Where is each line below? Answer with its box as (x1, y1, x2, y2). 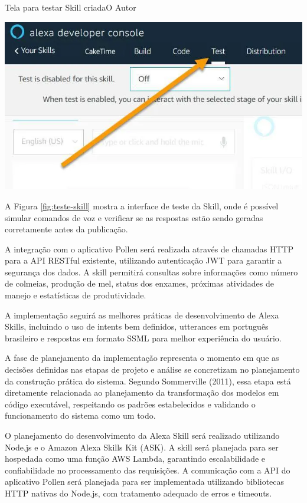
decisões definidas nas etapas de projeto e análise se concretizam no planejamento (5, 363, 300, 376)
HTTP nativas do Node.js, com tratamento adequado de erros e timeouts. (5, 486, 272, 499)
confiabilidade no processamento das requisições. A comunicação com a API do (5, 463, 290, 476)
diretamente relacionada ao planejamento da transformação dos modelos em (5, 386, 279, 399)
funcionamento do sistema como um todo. (5, 409, 156, 422)
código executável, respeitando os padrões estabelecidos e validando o (5, 397, 256, 410)
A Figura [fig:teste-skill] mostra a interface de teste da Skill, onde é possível (5, 199, 279, 212)
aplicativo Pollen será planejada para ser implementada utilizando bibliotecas (5, 475, 285, 488)
